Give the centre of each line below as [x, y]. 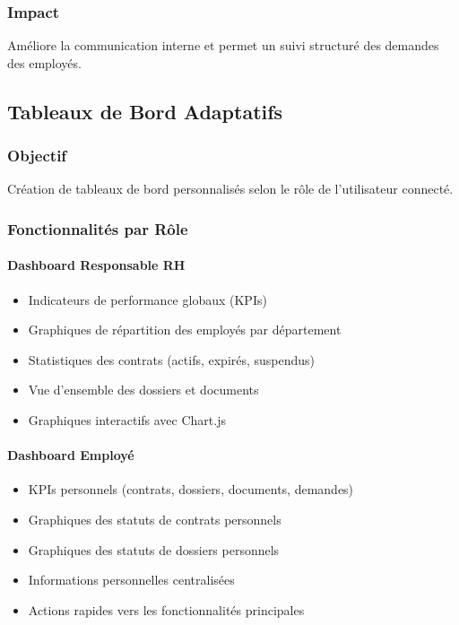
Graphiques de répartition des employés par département [185, 330]
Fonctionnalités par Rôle [98, 228]
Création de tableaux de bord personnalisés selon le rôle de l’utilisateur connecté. [230, 189]
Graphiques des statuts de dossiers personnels [154, 549]
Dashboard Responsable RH [96, 265]
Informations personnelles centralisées [131, 580]
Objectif [37, 156]
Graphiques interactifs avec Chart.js [127, 420]
